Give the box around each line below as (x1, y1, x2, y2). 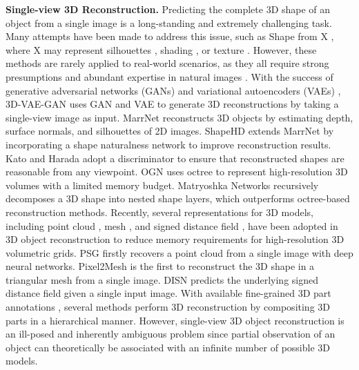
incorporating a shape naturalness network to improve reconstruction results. (6, 137, 331, 151)
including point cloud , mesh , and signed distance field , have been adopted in (6, 218, 338, 233)
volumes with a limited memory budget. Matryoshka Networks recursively (6, 177, 319, 192)
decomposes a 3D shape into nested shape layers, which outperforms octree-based (6, 191, 350, 206)
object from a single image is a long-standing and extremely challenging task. (6, 15, 332, 30)
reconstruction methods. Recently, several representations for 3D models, (6, 204, 313, 219)
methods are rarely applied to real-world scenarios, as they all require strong (6, 56, 329, 70)
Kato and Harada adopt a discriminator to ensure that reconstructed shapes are (6, 150, 345, 165)
